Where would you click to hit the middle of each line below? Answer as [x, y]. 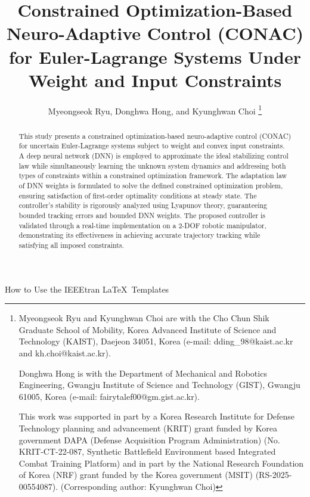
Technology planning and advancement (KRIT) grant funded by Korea [148, 428]
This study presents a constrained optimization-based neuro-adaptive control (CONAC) [155, 136]
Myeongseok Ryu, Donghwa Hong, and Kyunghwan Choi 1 [155, 110]
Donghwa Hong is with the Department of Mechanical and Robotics [143, 373]
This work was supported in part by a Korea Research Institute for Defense [157, 416]
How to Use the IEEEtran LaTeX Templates [87, 289]
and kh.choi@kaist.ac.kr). [65, 352]
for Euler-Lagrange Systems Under [155, 56]
